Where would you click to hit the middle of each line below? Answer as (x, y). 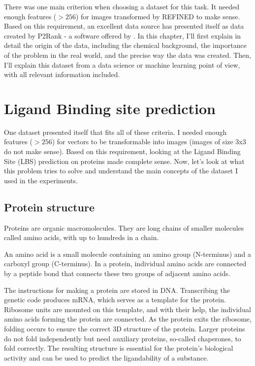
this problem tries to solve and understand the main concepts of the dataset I (121, 171)
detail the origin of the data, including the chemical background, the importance (125, 45)
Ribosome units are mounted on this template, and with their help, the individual (127, 309)
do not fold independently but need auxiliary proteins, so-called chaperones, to (123, 338)
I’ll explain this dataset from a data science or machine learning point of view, (122, 64)
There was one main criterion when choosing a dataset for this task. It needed (122, 6)
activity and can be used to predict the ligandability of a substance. (106, 357)
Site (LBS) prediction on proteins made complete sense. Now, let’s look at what (124, 161)
